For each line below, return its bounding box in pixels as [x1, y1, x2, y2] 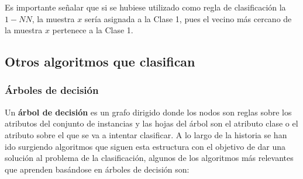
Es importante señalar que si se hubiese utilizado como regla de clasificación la [5, 1, 286, 13]
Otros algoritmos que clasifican [5, 52, 195, 71]
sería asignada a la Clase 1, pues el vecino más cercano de [84, 12, 292, 24]
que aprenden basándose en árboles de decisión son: [5, 163, 190, 175]
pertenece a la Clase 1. [52, 24, 133, 36]
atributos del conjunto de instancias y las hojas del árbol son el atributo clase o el [5, 117, 298, 129]
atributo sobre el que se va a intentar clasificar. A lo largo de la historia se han [5, 128, 287, 141]
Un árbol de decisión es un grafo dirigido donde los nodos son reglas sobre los [5, 106, 292, 118]
